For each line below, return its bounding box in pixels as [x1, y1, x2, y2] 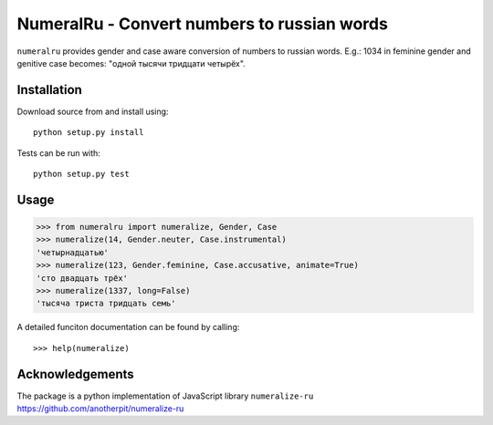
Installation [16, 82, 82, 98]
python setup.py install [33, 128, 144, 138]
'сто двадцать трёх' [36, 273, 128, 283]
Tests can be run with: [16, 147, 100, 159]
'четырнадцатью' [36, 247, 110, 257]
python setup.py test [33, 169, 130, 180]
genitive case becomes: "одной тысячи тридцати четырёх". [16, 57, 246, 68]
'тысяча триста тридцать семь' [36, 298, 177, 309]
